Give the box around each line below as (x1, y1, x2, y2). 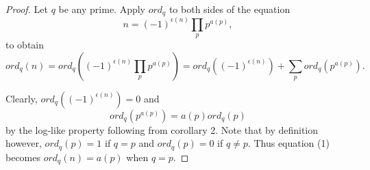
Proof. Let (5, 2, 48, 16)
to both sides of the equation (169, 2, 291, 16)
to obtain (5, 38, 45, 52)
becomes (5, 150, 41, 164)
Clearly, (5, 91, 38, 105)
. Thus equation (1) (247, 136, 330, 150)
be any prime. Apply (58, 2, 146, 16)
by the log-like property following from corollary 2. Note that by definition (5, 122, 319, 137)
